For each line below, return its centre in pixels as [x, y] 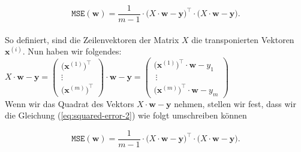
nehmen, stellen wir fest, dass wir [235, 103]
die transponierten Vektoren [243, 39]
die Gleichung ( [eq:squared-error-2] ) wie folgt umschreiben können [126, 115]
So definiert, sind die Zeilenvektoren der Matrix [92, 39]
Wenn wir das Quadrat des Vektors [70, 103]
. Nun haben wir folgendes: [72, 51]
